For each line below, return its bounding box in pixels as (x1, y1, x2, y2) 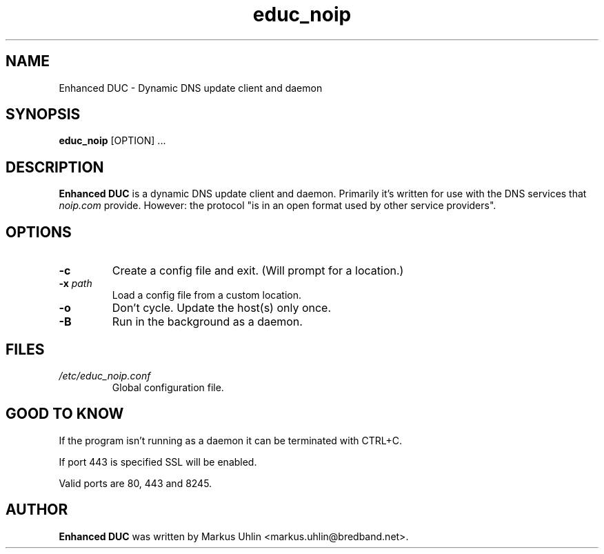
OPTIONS (6, 223, 72, 241)
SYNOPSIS (6, 106, 81, 123)
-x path (59, 277, 92, 290)
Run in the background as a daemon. (112, 315, 303, 329)
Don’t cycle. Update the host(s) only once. (112, 301, 332, 315)
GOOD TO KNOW (6, 405, 124, 423)
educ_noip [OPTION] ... (59, 135, 166, 147)
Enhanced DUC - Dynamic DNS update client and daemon (59, 81, 323, 94)
